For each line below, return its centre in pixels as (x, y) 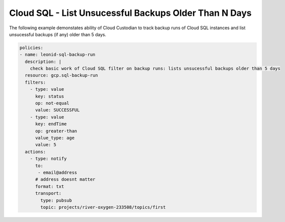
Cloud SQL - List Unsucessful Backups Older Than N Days (130, 13)
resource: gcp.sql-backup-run (62, 75)
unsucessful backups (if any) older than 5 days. (58, 34)
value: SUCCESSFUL (58, 110)
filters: (35, 82)
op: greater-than (56, 131)
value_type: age (55, 138)
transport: (48, 194)
